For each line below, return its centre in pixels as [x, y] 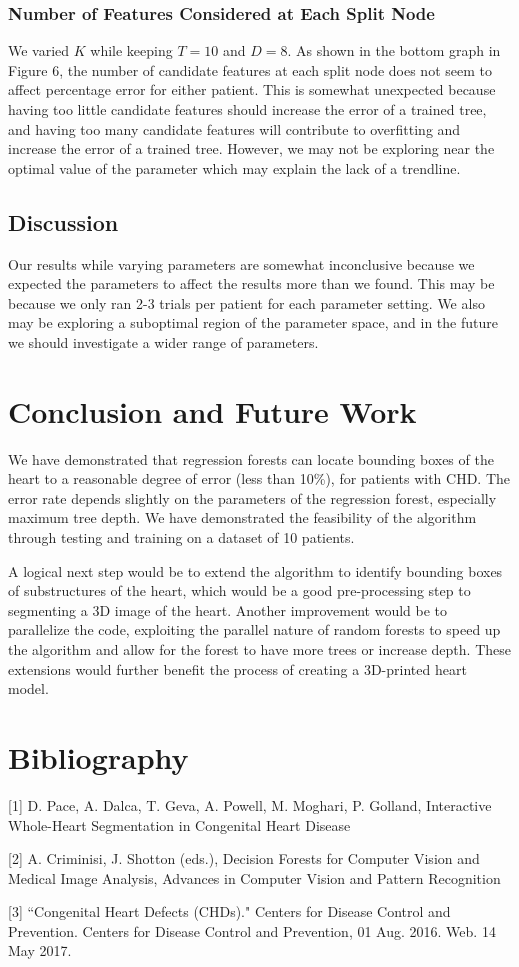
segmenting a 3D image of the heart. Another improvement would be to [228, 609]
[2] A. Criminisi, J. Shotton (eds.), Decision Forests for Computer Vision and [244, 858]
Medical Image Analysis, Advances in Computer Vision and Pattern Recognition [254, 877]
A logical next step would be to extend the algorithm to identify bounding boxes [255, 570]
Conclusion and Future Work [212, 410]
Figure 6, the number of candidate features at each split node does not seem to [250, 69]
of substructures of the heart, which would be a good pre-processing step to [239, 590]
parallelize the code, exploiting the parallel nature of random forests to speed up [254, 629]
